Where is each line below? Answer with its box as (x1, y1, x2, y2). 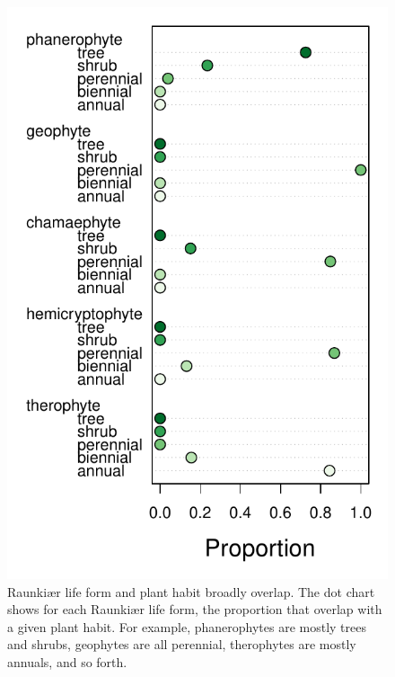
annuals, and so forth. (7, 652, 127, 671)
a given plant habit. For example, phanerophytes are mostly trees (7, 617, 366, 636)
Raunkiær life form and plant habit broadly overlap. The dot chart (7, 582, 375, 601)
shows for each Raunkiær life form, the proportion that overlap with (7, 600, 382, 619)
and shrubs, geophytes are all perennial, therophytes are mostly (7, 635, 356, 654)
